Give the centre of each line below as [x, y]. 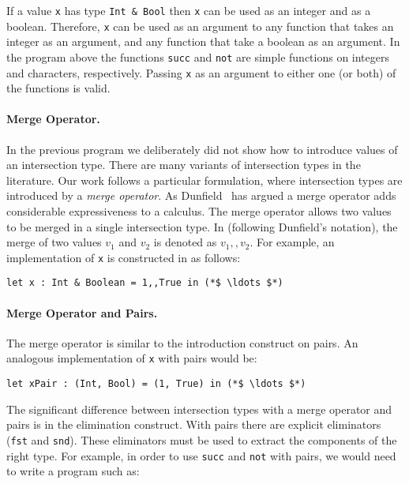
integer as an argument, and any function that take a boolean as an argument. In [203, 41]
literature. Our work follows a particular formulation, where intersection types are [204, 180]
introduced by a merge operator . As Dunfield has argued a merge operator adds [201, 195]
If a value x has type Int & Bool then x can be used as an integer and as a [189, 10]
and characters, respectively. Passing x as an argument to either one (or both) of [201, 72]
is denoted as [185, 242]
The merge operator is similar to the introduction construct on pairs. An [182, 342]
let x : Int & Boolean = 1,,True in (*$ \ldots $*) [145, 283]
